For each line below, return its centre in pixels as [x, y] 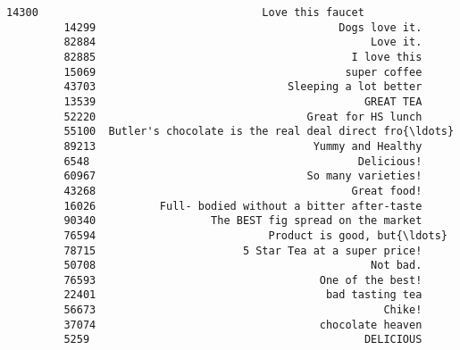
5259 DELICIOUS [243, 340]
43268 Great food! [243, 191]
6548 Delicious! [243, 161]
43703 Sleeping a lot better [243, 87]
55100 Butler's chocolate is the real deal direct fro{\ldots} [259, 132]
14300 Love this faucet [185, 12]
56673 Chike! [243, 310]
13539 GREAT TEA [243, 101]
